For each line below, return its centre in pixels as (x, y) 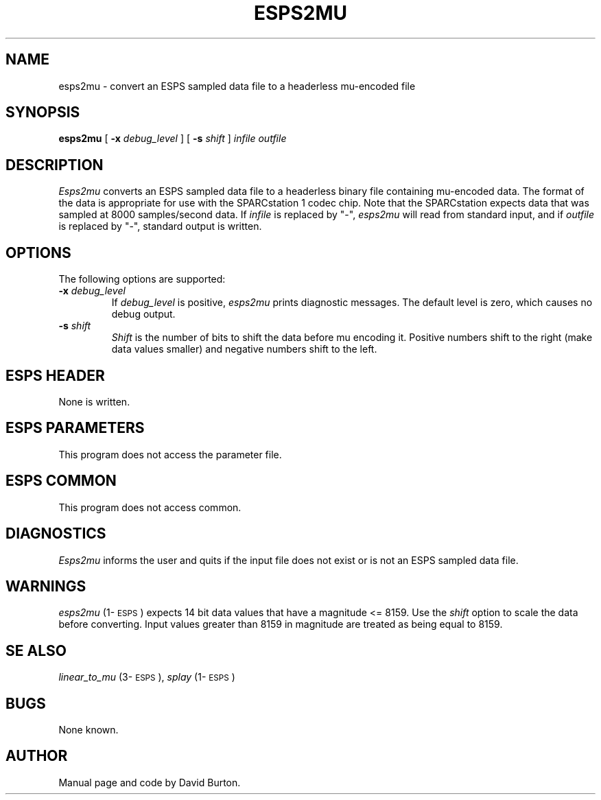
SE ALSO (36, 650)
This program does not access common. (150, 507)
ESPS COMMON (61, 481)
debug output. (143, 314)
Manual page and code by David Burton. (150, 782)
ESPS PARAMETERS (75, 428)
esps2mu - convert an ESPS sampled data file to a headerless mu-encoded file (237, 86)
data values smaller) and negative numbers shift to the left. (244, 349)
